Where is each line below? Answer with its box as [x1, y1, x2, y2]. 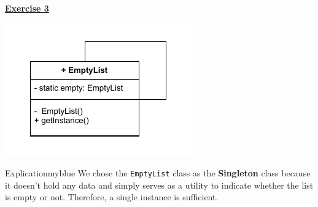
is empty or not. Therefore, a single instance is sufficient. [5, 190, 219, 203]
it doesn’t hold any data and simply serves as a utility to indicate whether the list [5, 178, 314, 191]
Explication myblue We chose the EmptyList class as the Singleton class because [5, 167, 311, 179]
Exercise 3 [5, 2, 49, 14]
